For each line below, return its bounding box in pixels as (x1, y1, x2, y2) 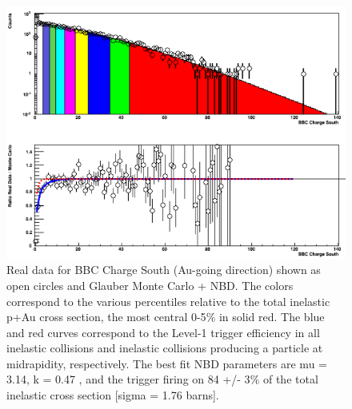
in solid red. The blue (218, 308, 325, 325)
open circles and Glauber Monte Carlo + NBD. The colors (6, 276, 294, 293)
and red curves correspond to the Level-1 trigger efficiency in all (6, 324, 320, 340)
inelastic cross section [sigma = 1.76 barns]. (6, 387, 219, 403)
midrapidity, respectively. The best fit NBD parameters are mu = (6, 355, 327, 371)
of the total (262, 371, 318, 387)
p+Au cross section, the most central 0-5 (6, 308, 206, 325)
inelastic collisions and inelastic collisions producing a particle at (6, 340, 323, 356)
